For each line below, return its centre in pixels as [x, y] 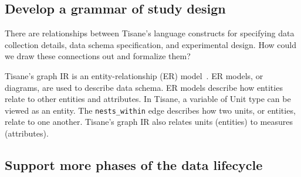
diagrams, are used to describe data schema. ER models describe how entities [144, 87]
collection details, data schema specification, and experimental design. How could [150, 44]
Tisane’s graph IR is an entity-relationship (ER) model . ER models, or [134, 75]
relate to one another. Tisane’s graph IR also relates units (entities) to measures [149, 122]
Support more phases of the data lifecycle [134, 165]
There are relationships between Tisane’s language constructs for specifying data [150, 33]
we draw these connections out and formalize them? [98, 56]
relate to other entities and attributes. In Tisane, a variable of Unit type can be [148, 99]
